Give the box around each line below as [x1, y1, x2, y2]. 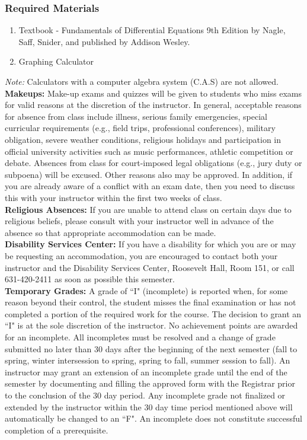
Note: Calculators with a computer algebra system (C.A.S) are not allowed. [5, 75, 279, 87]
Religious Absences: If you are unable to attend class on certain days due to [5, 203, 292, 215]
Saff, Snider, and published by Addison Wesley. [18, 35, 190, 47]
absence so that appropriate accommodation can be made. [5, 226, 216, 238]
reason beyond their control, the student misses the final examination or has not [5, 296, 296, 308]
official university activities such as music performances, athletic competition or [5, 145, 293, 157]
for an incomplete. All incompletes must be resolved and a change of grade [5, 331, 276, 343]
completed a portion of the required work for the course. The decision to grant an [5, 307, 302, 320]
